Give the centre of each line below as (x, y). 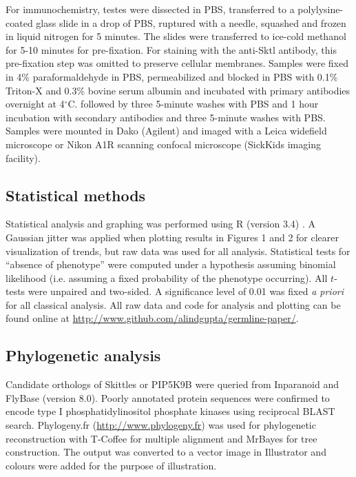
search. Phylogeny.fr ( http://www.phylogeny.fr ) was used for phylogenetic (161, 425)
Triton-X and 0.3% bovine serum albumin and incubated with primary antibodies (178, 90)
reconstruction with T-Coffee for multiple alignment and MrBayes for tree (161, 438)
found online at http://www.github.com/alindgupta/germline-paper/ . (152, 318)
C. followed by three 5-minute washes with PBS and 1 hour (193, 104)
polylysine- (321, 9)
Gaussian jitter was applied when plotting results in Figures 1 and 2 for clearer (172, 237)
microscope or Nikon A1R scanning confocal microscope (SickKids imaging (163, 144)
